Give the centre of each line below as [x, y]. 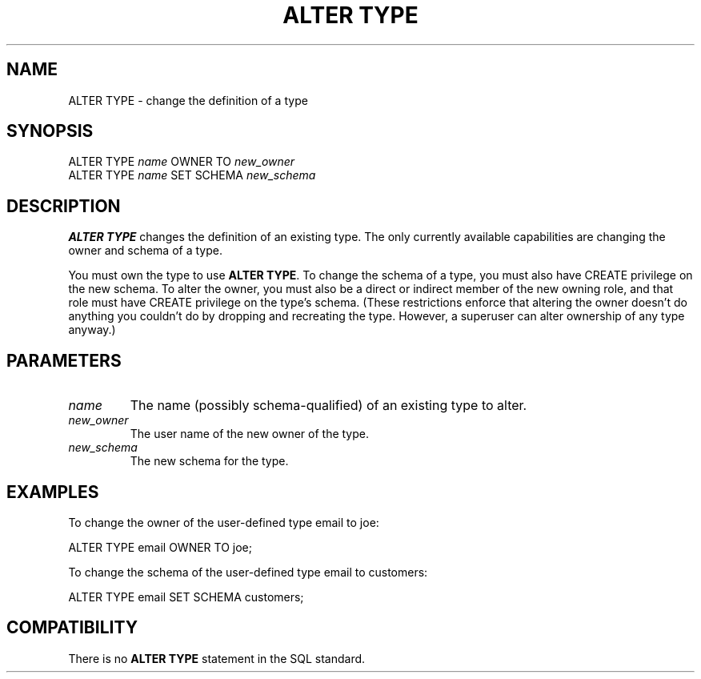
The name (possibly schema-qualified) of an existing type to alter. [328, 406]
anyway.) [92, 330]
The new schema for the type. [209, 461]
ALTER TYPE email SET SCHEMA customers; [186, 597]
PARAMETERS [64, 360]
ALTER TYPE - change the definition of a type [188, 100]
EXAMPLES [53, 492]
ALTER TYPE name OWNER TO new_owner [182, 162]
